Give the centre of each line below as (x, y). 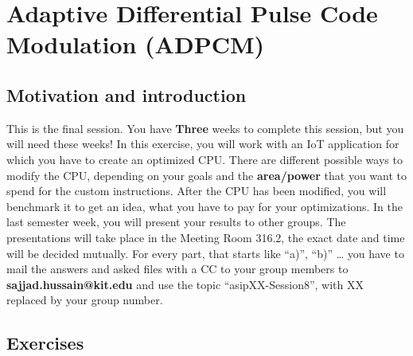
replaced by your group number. (85, 300)
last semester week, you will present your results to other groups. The (176, 222)
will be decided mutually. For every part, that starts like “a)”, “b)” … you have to (205, 253)
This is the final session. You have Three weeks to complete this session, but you (205, 128)
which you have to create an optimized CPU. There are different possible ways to (205, 159)
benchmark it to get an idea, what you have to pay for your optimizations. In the (205, 206)
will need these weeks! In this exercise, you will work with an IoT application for (203, 144)
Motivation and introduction (127, 94)
